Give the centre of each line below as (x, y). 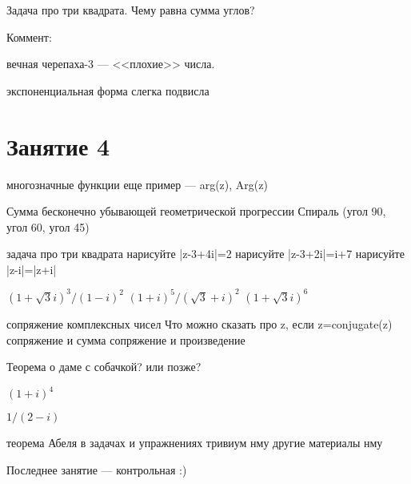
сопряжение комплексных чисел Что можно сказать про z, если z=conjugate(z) (200, 323)
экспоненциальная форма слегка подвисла (108, 90)
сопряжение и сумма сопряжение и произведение (126, 339)
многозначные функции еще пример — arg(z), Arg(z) (137, 184)
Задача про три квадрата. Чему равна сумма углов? (131, 10)
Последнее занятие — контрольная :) (97, 469)
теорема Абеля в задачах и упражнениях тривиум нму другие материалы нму (195, 443)
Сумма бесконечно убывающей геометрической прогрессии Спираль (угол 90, (196, 211)
